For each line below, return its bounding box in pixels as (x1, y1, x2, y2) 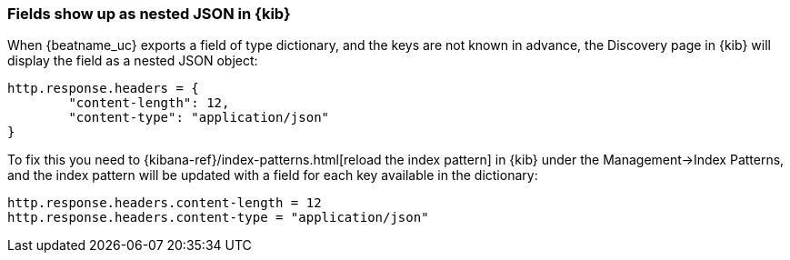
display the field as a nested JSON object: (7, 53, 258, 69)
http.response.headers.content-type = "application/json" (7, 210, 429, 225)
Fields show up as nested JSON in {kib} (7, 5, 291, 23)
